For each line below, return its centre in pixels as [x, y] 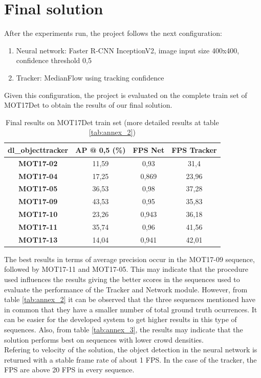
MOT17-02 [38, 163]
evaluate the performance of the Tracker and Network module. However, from [126, 289]
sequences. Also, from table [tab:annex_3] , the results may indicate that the [124, 330]
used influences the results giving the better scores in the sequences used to [122, 279]
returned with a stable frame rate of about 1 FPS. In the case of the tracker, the [130, 359]
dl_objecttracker [38, 150]
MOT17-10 [38, 214]
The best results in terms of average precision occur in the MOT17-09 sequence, [129, 259]
